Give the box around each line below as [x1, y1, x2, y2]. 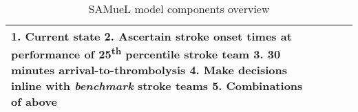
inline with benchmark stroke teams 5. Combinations [11, 78, 303, 94]
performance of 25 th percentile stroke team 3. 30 [11, 44, 281, 63]
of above [11, 93, 57, 110]
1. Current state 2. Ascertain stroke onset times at [11, 28, 292, 44]
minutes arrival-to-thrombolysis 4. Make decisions [11, 62, 287, 78]
